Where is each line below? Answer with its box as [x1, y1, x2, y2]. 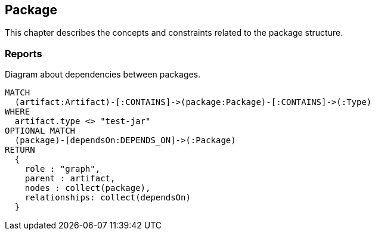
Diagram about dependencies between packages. [5, 69, 201, 80]
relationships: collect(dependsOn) [24, 193, 191, 203]
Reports [5, 47, 42, 60]
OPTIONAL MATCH [5, 126, 76, 136]
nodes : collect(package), [24, 183, 151, 193]
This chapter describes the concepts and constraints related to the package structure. [5, 27, 343, 38]
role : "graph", [24, 164, 101, 174]
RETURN [5, 145, 35, 155]
